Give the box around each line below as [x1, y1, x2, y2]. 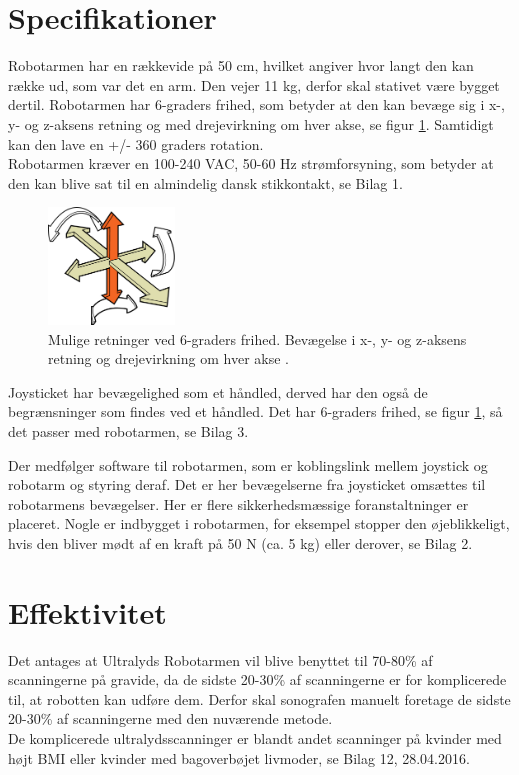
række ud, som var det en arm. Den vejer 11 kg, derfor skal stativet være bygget [8, 74, 500, 95]
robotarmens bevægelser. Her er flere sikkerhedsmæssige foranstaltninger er [8, 493, 469, 514]
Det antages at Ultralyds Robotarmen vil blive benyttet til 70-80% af [8, 649, 433, 670]
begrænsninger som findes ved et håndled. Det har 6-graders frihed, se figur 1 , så [8, 401, 503, 422]
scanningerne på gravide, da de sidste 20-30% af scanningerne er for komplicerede [8, 669, 507, 690]
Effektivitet [8, 591, 167, 632]
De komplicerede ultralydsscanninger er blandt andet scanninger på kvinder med [8, 728, 502, 748]
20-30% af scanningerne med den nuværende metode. [8, 708, 333, 729]
